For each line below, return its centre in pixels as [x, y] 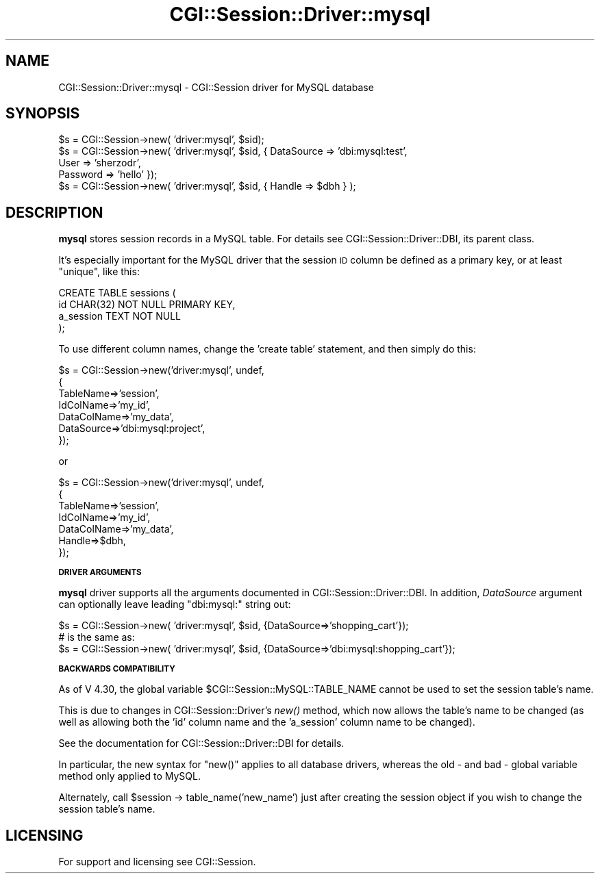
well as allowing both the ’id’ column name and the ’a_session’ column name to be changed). [267, 722]
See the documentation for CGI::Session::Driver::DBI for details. [201, 743]
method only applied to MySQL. [129, 776]
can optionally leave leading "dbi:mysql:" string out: [175, 604]
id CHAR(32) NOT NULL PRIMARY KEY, [147, 305]
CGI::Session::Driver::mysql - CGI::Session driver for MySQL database [216, 87]
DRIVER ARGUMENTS [100, 573]
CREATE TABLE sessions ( [117, 293]
